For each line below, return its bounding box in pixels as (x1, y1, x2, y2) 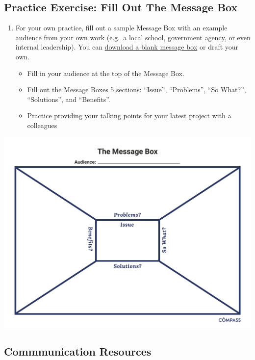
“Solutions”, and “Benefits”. (27, 94, 110, 104)
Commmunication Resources (4, 343, 152, 359)
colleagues (27, 120, 57, 130)
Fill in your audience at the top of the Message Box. (27, 68, 184, 78)
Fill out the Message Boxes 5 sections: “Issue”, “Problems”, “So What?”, (27, 84, 246, 95)
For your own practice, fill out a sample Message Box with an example (15, 23, 228, 33)
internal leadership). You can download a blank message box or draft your (15, 42, 239, 52)
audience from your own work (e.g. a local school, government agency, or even (15, 32, 251, 42)
